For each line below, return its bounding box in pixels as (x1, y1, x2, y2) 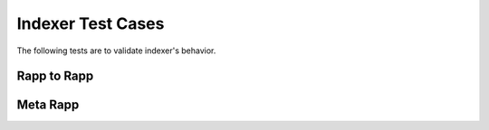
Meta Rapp (16, 97, 80, 113)
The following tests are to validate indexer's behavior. (16, 45, 216, 56)
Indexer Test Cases (16, 14, 165, 33)
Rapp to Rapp (16, 69, 94, 84)
